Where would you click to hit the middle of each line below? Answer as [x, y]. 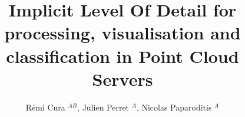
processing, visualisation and [122, 33]
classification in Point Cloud [122, 56]
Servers [122, 78]
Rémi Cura [45, 107]
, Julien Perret [103, 107]
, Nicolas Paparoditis [174, 107]
